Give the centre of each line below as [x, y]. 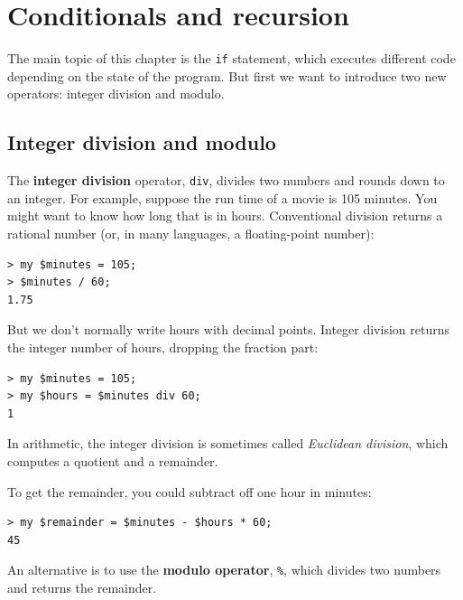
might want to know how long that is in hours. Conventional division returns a [225, 216]
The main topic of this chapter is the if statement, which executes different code [231, 58]
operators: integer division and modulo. [116, 94]
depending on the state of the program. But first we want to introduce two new [227, 75]
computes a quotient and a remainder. [113, 460]
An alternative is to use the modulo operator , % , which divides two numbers [224, 570]
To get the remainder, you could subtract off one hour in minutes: [190, 491]
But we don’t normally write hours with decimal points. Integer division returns [228, 329]
